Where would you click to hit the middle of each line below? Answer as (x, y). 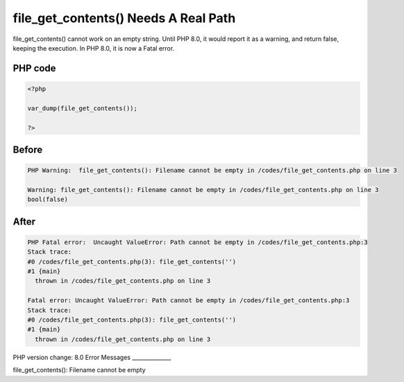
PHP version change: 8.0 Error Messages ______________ (92, 357)
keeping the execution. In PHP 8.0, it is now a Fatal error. (94, 48)
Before (28, 149)
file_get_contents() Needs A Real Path (124, 18)
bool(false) (48, 200)
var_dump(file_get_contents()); (83, 108)
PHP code (34, 68)
